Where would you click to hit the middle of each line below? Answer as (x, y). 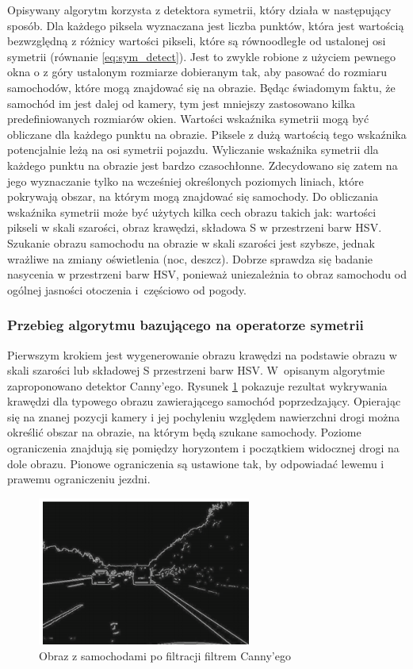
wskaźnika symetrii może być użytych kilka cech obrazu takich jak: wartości (192, 211)
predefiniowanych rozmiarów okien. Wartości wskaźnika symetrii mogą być (188, 119)
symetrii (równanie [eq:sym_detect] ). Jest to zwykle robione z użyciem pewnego (202, 56)
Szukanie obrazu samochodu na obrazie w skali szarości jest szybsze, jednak (191, 242)
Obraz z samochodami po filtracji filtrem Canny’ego (165, 655)
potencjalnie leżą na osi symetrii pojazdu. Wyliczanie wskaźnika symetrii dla (193, 150)
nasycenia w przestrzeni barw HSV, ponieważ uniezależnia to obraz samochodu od (207, 274)
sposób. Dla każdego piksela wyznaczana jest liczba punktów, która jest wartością (206, 25)
